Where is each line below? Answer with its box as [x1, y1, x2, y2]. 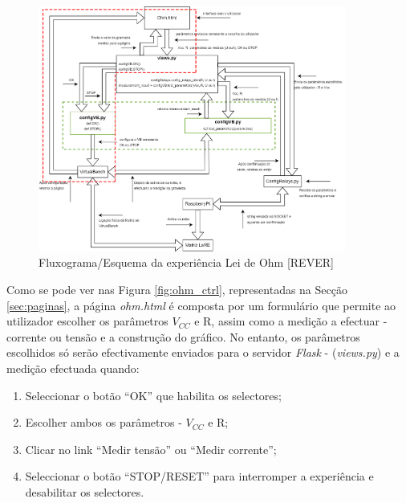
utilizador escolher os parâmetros [6, 313, 168, 329]
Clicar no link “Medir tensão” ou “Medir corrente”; [25, 440, 277, 457]
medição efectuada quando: [6, 359, 140, 376]
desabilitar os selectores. [25, 483, 144, 500]
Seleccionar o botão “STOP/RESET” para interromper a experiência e [25, 468, 374, 485]
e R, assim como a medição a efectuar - [194, 313, 388, 329]
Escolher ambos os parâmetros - [25, 414, 182, 431]
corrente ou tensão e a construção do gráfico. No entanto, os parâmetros [6, 328, 360, 345]
